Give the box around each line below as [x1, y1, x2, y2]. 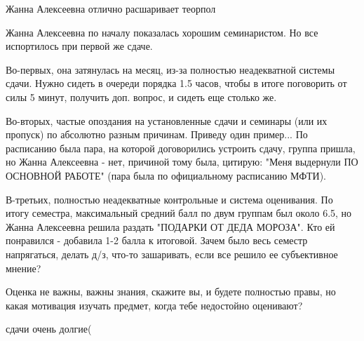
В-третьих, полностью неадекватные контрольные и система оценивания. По [6, 192, 333, 206]
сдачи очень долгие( [6, 321, 92, 336]
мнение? [6, 260, 41, 275]
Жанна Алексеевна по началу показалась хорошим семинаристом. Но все [6, 25, 318, 39]
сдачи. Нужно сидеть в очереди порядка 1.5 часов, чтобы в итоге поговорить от [6, 76, 347, 91]
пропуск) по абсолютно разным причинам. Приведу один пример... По [6, 127, 308, 142]
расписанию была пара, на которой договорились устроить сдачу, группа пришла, [6, 140, 356, 155]
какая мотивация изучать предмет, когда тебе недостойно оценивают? [6, 297, 303, 312]
